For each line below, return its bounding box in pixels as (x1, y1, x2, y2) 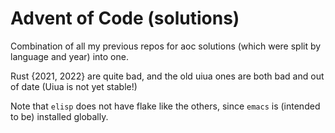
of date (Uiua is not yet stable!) (10, 80, 138, 92)
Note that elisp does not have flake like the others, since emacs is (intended (10, 100, 321, 112)
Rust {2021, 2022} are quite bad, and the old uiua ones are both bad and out (10, 70, 325, 82)
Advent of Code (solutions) (10, 7, 240, 30)
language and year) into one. (10, 50, 129, 62)
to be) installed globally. (10, 110, 109, 122)
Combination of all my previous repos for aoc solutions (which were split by (10, 40, 322, 52)
